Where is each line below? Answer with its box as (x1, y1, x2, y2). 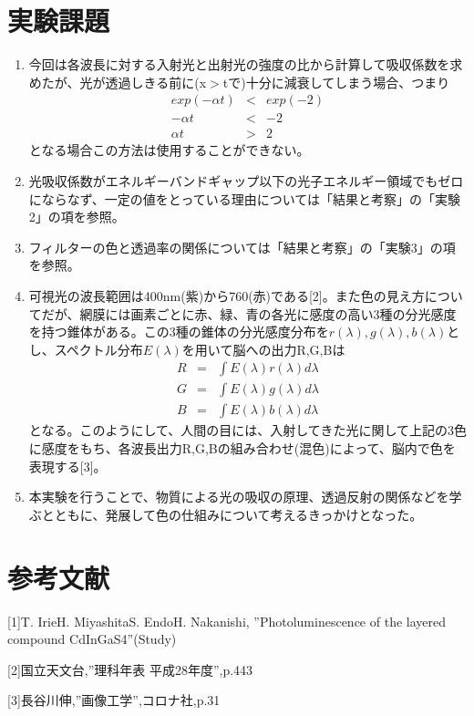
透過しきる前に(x (105, 72, 207, 91)
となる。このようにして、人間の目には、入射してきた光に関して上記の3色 (28, 420, 467, 440)
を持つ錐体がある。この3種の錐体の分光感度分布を (28, 322, 329, 341)
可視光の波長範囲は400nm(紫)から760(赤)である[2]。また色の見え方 (28, 285, 425, 305)
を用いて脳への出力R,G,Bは (181, 339, 345, 358)
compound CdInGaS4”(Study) (7, 629, 177, 649)
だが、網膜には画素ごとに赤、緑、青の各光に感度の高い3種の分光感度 (41, 304, 457, 323)
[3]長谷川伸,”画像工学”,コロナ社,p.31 (7, 690, 221, 710)
